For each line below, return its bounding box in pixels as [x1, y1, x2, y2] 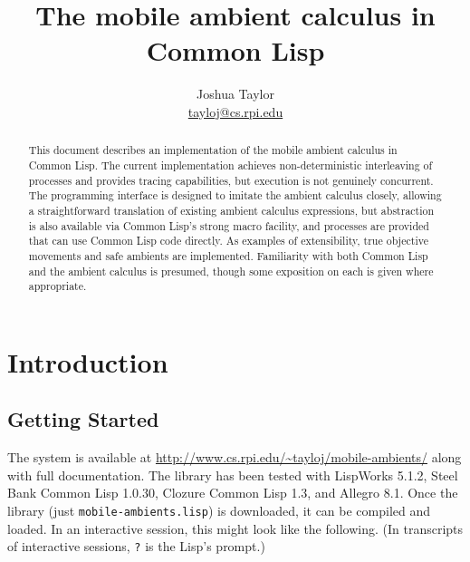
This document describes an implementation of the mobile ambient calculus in [28, 142, 398, 158]
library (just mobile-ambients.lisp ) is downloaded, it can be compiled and [7, 501, 431, 520]
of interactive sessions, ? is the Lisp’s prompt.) [7, 537, 265, 556]
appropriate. [28, 278, 87, 294]
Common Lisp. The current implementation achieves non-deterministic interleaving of [28, 157, 433, 172]
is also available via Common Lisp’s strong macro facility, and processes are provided [28, 218, 429, 233]
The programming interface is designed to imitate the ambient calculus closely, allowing [28, 188, 442, 203]
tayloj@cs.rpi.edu [187, 102, 283, 121]
